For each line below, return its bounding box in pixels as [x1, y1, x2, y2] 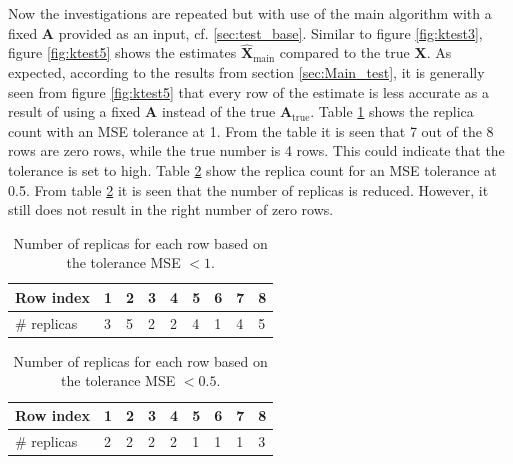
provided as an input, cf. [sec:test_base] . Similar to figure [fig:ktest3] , [58, 22, 483, 43]
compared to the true [279, 42, 410, 63]
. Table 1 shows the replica [310, 101, 474, 122]
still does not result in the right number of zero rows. [8, 199, 334, 220]
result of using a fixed [8, 101, 141, 122]
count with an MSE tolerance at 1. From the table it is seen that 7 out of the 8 [8, 120, 494, 141]
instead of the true [161, 101, 276, 122]
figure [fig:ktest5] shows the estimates [8, 42, 237, 63]
